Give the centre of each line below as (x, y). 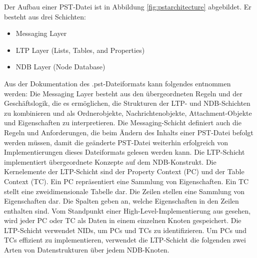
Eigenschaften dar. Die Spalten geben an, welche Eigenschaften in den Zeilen (121, 201)
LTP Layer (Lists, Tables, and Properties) (80, 50)
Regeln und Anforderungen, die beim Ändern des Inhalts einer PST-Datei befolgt (129, 132)
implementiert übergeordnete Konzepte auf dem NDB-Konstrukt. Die (110, 161)
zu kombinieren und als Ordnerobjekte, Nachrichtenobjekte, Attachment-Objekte (128, 113)
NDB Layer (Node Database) (60, 67)
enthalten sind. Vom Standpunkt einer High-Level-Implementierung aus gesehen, (127, 210)
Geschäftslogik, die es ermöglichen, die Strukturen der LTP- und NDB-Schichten (127, 103)
